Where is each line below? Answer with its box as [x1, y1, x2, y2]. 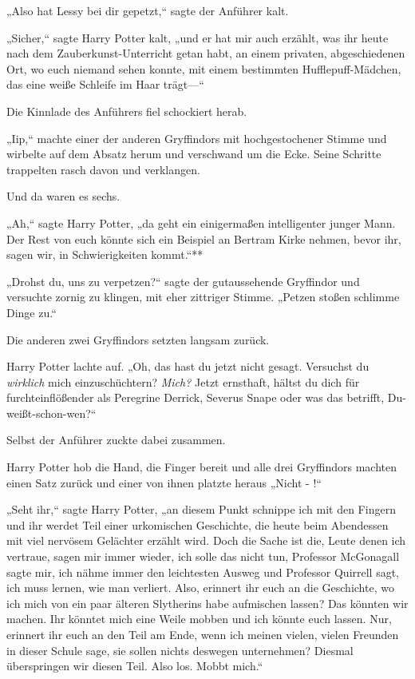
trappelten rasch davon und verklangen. [6, 161, 200, 177]
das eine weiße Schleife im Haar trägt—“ [6, 76, 204, 93]
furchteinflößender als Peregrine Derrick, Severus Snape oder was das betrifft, [6, 389, 385, 406]
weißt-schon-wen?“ [6, 404, 97, 421]
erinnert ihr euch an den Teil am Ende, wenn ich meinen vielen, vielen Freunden [6, 626, 399, 642]
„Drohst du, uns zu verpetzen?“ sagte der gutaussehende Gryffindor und [6, 272, 360, 289]
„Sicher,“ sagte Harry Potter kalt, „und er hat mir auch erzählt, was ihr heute [6, 29, 389, 46]
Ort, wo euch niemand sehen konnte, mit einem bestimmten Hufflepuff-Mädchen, [6, 60, 401, 77]
